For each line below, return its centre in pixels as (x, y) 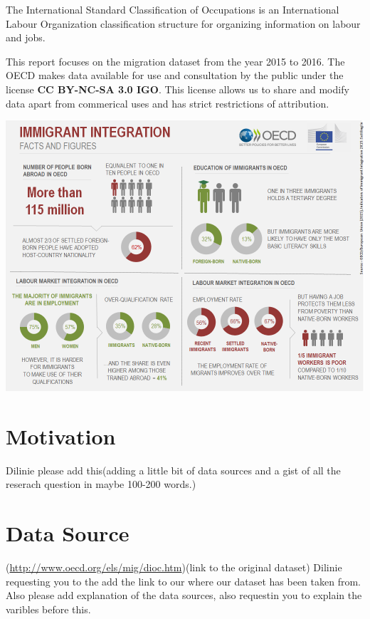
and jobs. (26, 37)
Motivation (61, 436)
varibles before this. (48, 609)
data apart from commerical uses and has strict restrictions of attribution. (168, 103)
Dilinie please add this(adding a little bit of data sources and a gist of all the (173, 470)
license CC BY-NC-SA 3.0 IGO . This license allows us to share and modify (178, 89)
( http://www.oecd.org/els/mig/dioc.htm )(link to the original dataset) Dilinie (174, 567)
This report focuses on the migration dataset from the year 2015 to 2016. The (175, 61)
